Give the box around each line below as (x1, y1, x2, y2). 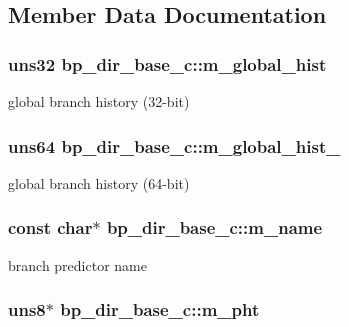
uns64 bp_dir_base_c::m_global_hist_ (8, 133, 341, 158)
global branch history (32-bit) (8, 91, 190, 111)
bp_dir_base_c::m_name (106, 215, 323, 240)
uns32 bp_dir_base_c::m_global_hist (8, 51, 327, 76)
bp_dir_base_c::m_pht (60, 297, 260, 322)
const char (8, 215, 93, 240)
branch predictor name (8, 254, 147, 275)
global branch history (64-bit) (8, 172, 190, 193)
